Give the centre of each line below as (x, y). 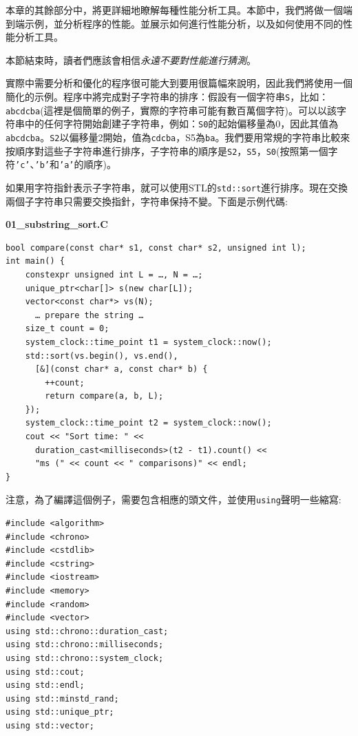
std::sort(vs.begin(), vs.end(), (102, 356)
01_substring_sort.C (57, 224)
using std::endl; (45, 685)
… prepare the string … (89, 315)
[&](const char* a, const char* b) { (121, 369)
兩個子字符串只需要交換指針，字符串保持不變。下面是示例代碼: (147, 201)
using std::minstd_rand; (62, 698)
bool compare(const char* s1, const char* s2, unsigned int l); (156, 248)
